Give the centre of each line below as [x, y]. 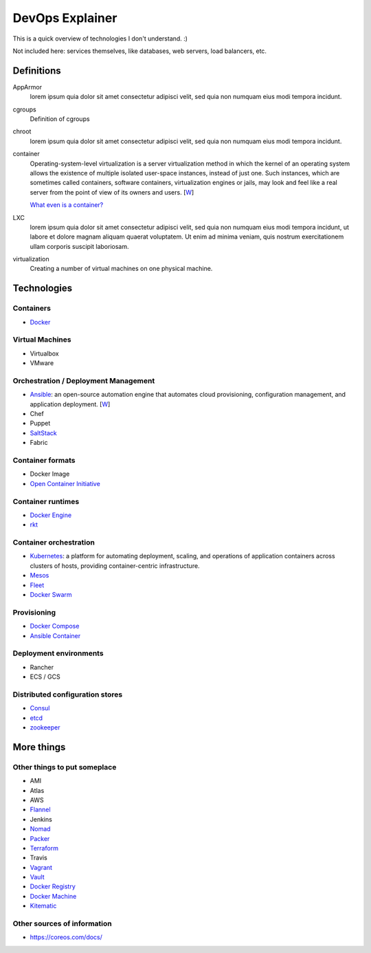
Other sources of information [63, 923]
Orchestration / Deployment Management [84, 380]
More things [39, 747]
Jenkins [41, 819]
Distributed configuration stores [68, 694]
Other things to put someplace [65, 767]
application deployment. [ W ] [70, 404]
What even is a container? [67, 205]
